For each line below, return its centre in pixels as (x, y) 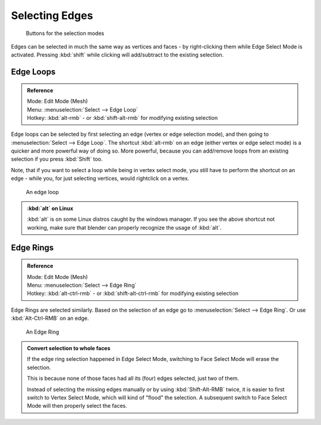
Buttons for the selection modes (65, 33)
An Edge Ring (43, 332)
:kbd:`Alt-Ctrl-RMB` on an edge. (50, 318)
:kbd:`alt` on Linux (50, 208)
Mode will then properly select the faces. (77, 406)
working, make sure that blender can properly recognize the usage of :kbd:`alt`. (124, 227)
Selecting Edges (52, 15)
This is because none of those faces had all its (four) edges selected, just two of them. (133, 378)
